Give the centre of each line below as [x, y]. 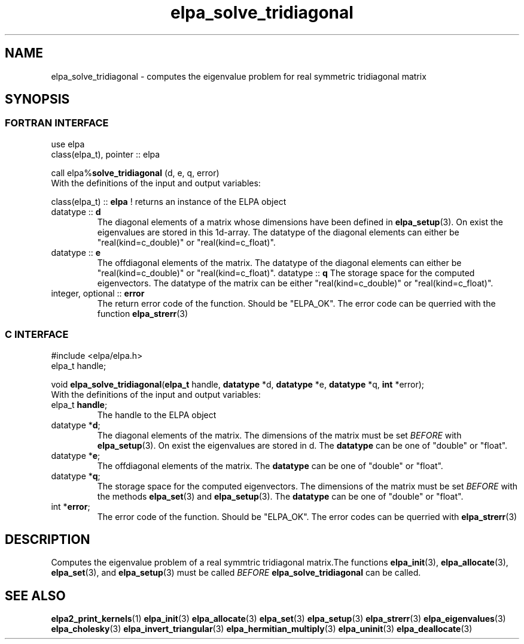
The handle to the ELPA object [157, 415]
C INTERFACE [37, 335]
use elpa [68, 144]
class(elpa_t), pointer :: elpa [106, 154]
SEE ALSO [35, 595]
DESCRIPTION [48, 539]
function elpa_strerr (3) [143, 313]
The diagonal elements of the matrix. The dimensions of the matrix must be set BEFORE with [279, 435]
